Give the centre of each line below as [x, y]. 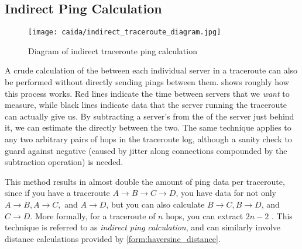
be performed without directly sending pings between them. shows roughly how [147, 82]
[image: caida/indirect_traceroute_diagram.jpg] [125, 32]
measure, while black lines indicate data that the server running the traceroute [146, 105]
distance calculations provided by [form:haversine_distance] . [113, 238]
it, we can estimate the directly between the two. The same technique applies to [148, 127]
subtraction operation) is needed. [64, 162]
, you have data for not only [226, 193]
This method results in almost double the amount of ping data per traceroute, [145, 181]
